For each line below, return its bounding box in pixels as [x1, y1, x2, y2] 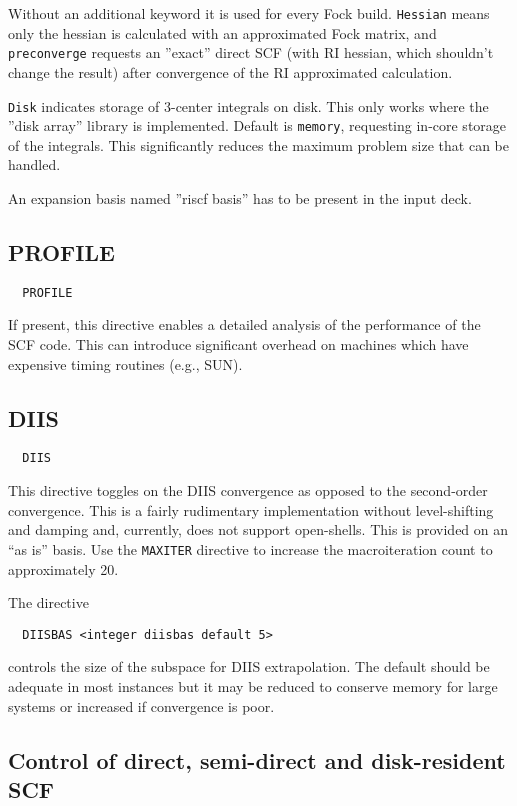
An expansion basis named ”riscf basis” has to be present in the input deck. [8, 188, 472, 208]
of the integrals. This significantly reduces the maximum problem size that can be [8, 134, 509, 155]
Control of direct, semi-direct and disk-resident [8, 744, 506, 775]
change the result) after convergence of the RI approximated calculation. [8, 61, 453, 82]
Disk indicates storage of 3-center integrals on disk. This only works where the [8, 95, 489, 116]
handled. [8, 154, 61, 175]
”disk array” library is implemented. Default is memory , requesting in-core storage [8, 115, 507, 136]
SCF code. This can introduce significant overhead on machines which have [8, 334, 469, 355]
